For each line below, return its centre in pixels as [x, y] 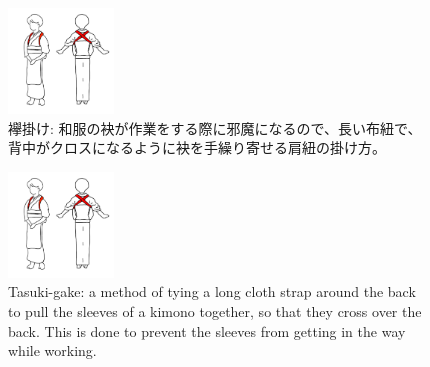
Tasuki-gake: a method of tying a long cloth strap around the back [212, 291]
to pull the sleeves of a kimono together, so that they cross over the [215, 310]
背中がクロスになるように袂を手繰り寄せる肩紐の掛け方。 [197, 147]
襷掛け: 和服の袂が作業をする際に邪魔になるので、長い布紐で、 [215, 127]
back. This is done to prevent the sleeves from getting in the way [207, 330]
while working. [52, 350]
